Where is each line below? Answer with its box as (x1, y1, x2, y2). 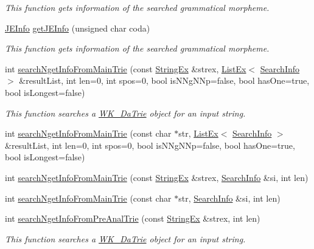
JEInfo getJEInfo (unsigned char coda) (5, 21, 150, 34)
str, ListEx (178, 127, 218, 140)
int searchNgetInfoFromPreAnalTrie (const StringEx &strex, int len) (5, 212, 260, 225)
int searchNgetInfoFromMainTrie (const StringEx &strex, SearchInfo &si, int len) (5, 171, 309, 183)
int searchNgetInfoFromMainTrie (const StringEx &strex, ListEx (5, 62, 246, 75)
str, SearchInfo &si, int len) (178, 191, 281, 204)
